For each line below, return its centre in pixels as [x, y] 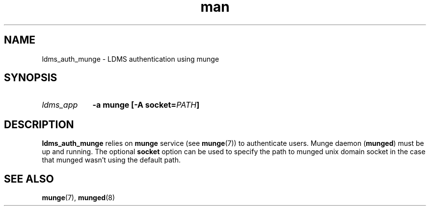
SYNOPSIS [31, 78]
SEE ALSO [29, 179]
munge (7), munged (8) [78, 198]
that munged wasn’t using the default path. [111, 160]
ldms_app [60, 105]
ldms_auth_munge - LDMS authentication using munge [131, 59]
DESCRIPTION [39, 124]
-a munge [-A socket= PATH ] [146, 105]
